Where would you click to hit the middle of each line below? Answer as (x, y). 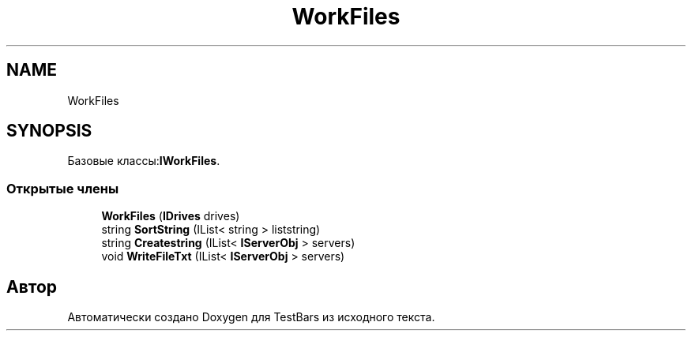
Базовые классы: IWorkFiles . (144, 161)
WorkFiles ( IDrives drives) (171, 216)
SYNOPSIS (49, 131)
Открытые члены (63, 188)
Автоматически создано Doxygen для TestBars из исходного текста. (251, 317)
